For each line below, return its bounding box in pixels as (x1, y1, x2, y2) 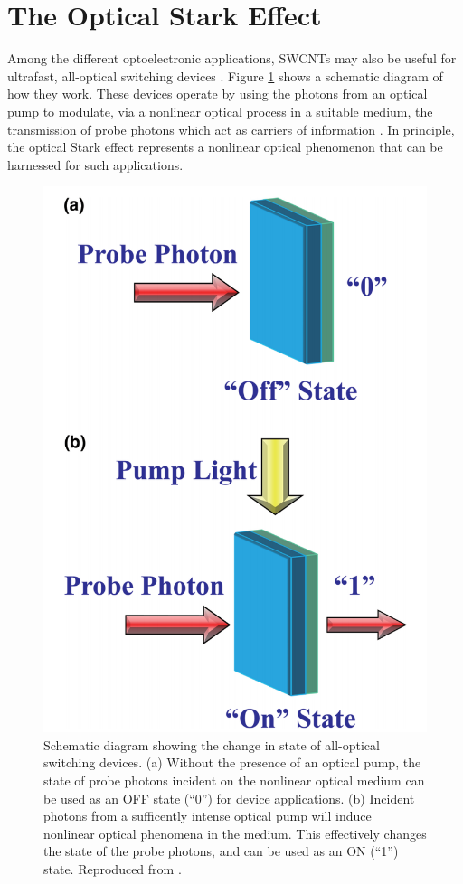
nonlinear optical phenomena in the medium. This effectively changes (43, 823, 427, 842)
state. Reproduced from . (43, 859, 182, 878)
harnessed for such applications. (7, 155, 184, 174)
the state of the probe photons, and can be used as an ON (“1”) (43, 842, 399, 860)
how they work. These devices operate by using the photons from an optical (7, 84, 428, 103)
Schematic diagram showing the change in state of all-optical (43, 735, 380, 754)
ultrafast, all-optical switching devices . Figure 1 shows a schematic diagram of (7, 66, 443, 85)
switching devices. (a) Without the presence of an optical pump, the (43, 753, 421, 772)
